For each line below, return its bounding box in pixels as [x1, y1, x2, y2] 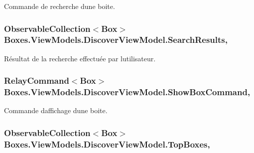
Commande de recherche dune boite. [4, 1, 115, 11]
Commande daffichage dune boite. [4, 105, 108, 116]
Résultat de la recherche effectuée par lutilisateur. [4, 53, 156, 63]
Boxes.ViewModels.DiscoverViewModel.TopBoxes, [4, 138, 210, 150]
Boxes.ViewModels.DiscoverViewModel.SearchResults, [4, 33, 228, 46]
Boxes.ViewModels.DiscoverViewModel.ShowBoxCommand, [4, 86, 251, 98]
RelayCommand [4, 74, 69, 87]
